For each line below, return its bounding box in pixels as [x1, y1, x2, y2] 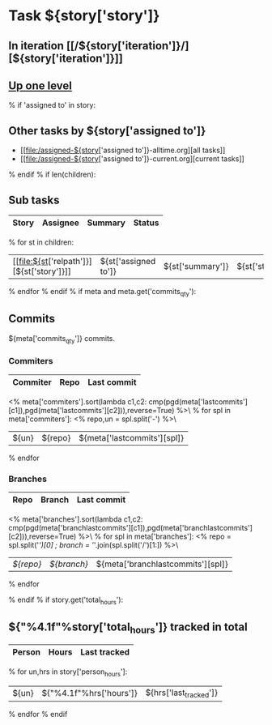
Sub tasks [8, 193, 60, 207]
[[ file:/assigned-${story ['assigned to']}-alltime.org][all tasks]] [19, 145, 226, 156]
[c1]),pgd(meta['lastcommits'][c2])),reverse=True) [8, 405, 175, 415]
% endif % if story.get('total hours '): [8, 595, 124, 606]
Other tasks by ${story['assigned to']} [8, 124, 206, 138]
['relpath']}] [48, 256, 93, 267]
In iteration [8, 39, 65, 53]
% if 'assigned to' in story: [8, 100, 96, 110]
